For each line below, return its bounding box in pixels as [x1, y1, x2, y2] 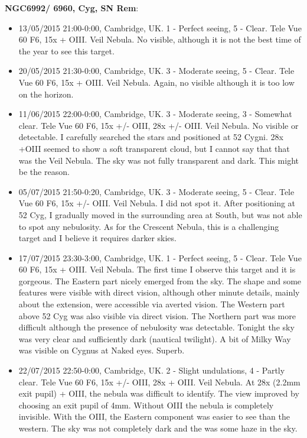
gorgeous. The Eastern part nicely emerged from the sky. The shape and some [18, 274, 302, 287]
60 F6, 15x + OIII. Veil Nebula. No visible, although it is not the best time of [18, 33, 301, 46]
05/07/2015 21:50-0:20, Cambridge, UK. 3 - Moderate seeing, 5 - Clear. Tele [18, 185, 295, 197]
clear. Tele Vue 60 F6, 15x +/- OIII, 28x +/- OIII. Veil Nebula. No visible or [18, 119, 299, 131]
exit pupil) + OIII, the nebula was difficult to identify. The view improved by [18, 387, 299, 400]
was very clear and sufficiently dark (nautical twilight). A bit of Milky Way [18, 332, 291, 345]
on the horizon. [18, 87, 74, 100]
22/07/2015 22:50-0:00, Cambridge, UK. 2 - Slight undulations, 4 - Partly [18, 364, 285, 377]
